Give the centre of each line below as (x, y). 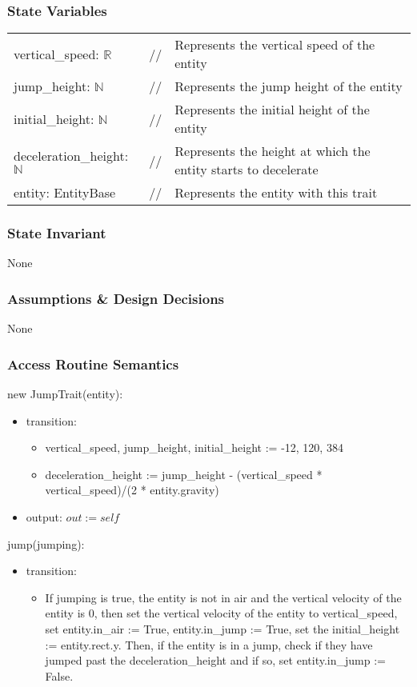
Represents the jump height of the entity (289, 86)
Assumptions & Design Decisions (116, 298)
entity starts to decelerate (247, 170)
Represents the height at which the (273, 151)
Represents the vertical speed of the (275, 45)
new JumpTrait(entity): (65, 394)
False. (59, 675)
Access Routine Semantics (93, 363)
